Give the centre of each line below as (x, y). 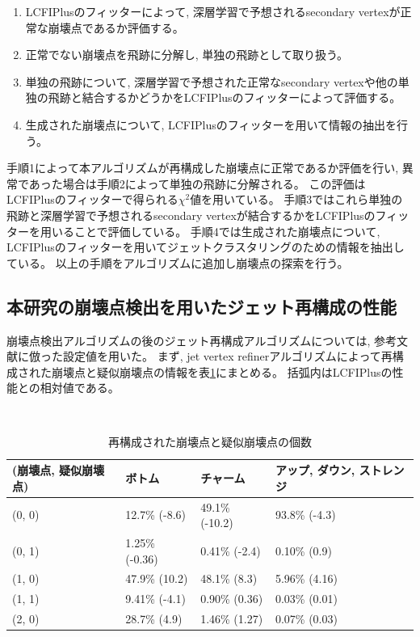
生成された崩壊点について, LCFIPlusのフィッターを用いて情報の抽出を (211, 124)
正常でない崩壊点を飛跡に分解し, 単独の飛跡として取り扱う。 (187, 55)
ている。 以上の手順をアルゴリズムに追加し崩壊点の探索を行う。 (178, 262)
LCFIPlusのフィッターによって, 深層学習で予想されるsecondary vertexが (213, 11)
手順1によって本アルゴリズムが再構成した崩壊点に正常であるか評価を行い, (203, 168)
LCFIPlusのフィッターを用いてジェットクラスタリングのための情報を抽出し (206, 247)
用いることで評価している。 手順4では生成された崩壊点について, (210, 231)
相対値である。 (80, 388)
